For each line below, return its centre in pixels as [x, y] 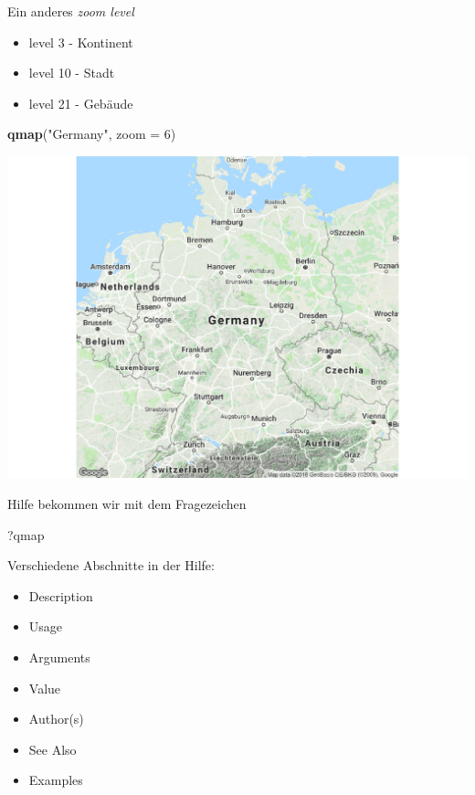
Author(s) [56, 719]
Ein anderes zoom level [71, 11]
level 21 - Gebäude [81, 103]
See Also [53, 749]
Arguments [59, 657]
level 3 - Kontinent [81, 42]
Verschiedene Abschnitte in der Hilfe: [111, 565]
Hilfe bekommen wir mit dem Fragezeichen [127, 503]
